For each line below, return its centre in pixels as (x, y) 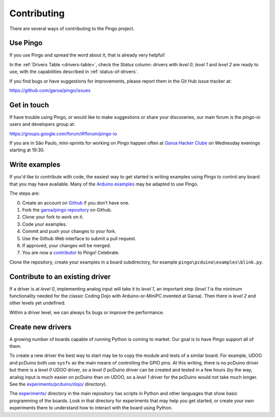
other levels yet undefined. (37, 303)
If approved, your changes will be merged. (67, 245)
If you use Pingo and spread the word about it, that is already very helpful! (87, 55)
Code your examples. (45, 224)
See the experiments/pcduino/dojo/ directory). (58, 384)
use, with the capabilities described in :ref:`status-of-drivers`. (74, 72)
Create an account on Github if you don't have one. (76, 203)
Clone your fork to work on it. (53, 217)
